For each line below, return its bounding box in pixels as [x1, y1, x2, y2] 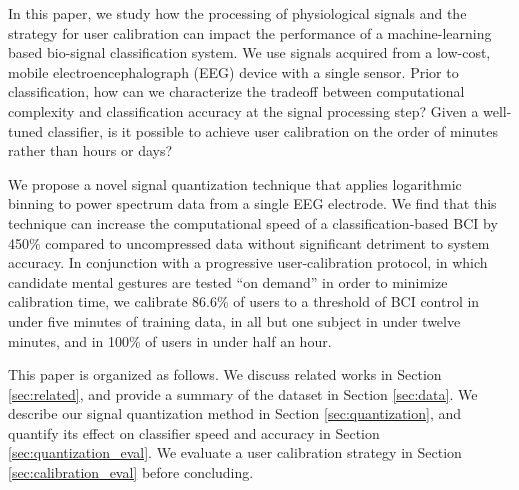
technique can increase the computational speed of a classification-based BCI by [8, 212, 498, 233]
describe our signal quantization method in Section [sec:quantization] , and [8, 403, 462, 424]
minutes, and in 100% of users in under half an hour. [8, 330, 332, 351]
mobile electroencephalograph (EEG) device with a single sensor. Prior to [8, 61, 459, 82]
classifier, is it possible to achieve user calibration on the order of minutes [47, 120, 498, 141]
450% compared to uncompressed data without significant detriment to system [8, 232, 490, 253]
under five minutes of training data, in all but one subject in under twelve [8, 310, 461, 331]
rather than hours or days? [8, 140, 173, 161]
